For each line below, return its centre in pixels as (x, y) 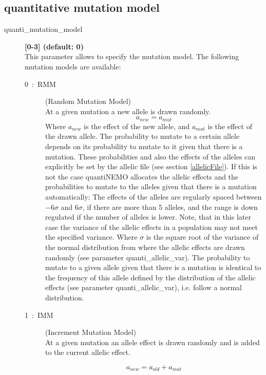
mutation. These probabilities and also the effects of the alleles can (150, 156)
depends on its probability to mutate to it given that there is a (144, 146)
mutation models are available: (73, 66)
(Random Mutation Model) (88, 101)
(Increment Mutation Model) (91, 332)
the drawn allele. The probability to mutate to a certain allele (142, 136)
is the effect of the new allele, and (137, 126)
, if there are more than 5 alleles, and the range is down (170, 207)
